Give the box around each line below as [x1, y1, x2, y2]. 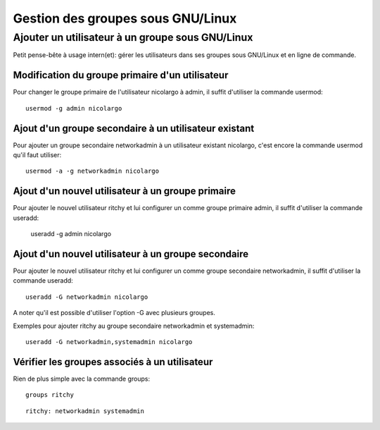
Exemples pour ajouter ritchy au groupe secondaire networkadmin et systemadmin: [13, 321, 255, 330]
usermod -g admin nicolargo [25, 104, 122, 112]
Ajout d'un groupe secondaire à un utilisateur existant [13, 122, 255, 134]
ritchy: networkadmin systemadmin [25, 407, 144, 415]
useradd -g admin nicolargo [30, 230, 112, 238]
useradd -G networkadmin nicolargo [25, 293, 148, 301]
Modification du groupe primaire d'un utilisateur [13, 69, 229, 81]
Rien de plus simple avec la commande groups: [13, 374, 151, 383]
